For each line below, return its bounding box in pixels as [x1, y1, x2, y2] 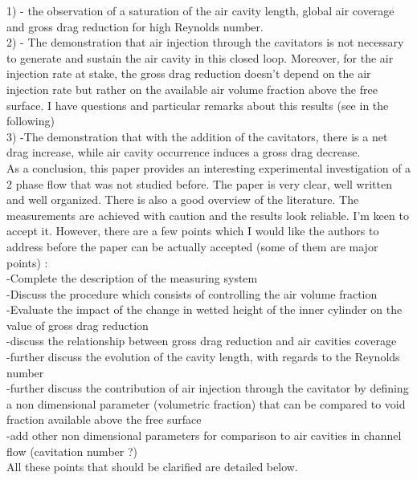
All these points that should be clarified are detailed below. [6, 458, 298, 475]
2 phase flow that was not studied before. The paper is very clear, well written [6, 175, 392, 192]
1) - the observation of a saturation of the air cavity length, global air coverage [6, 2, 395, 18]
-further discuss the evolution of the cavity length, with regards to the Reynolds [6, 348, 400, 365]
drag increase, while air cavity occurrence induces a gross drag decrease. [6, 144, 361, 161]
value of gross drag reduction [6, 316, 149, 333]
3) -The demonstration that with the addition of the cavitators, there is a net [6, 128, 388, 144]
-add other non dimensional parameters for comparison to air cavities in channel [6, 427, 402, 444]
